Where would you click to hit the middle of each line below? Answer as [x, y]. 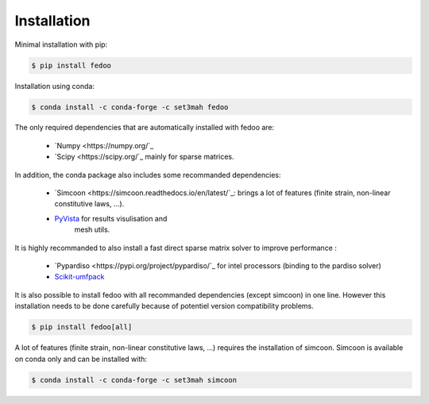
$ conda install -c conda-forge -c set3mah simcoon [134, 380]
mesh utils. [92, 229]
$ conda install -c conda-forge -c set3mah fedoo [130, 107]
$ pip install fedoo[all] [82, 327]
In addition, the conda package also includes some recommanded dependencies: [148, 175]
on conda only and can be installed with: [81, 359]
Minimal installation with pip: [61, 44]
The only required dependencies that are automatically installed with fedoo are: [145, 128]
